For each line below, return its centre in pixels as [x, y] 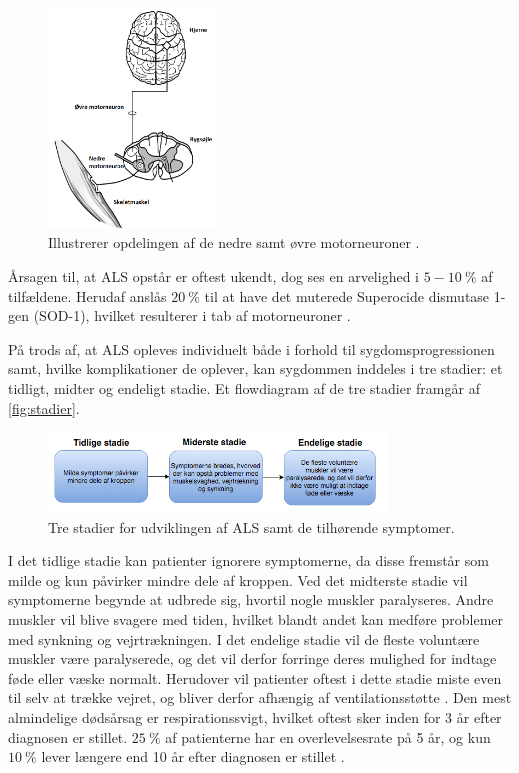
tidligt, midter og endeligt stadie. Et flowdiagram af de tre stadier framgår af [244, 387]
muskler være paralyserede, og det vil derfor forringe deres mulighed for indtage [252, 658]
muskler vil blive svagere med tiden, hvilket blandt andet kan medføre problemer [256, 618]
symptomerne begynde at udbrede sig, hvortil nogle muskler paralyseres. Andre [251, 599]
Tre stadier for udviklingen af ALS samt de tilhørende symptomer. [251, 526]
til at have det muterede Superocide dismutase [347, 295]
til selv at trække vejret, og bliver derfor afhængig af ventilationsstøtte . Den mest [260, 697]
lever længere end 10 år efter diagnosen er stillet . [193, 756]
